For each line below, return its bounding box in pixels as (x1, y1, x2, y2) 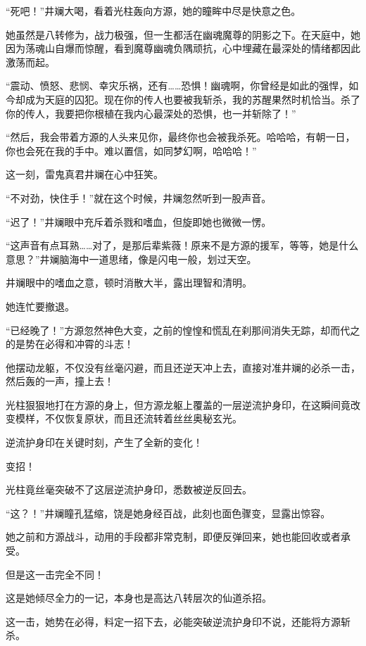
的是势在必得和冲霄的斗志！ (6, 336, 134, 351)
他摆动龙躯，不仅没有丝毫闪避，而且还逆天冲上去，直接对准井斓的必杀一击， (6, 360, 360, 374)
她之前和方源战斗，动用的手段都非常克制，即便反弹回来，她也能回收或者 (6, 529, 341, 544)
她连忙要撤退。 (6, 298, 75, 313)
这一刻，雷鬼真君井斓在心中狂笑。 (6, 167, 163, 182)
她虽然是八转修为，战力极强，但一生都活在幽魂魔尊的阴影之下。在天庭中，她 (6, 27, 360, 42)
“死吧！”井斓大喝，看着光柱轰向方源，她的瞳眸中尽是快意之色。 (6, 4, 301, 18)
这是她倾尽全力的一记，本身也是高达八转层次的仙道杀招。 (6, 590, 272, 605)
